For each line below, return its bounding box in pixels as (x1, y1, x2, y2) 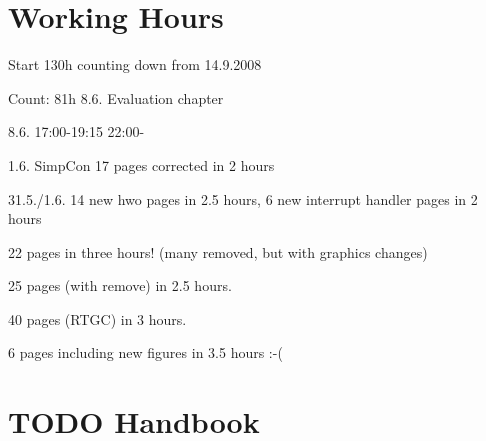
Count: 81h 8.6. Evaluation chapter (8, 87, 224, 108)
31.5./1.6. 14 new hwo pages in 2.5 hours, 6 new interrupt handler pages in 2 (8, 188, 478, 209)
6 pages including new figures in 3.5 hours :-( (8, 342, 283, 363)
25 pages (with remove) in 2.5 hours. (8, 275, 232, 296)
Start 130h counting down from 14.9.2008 (8, 54, 262, 75)
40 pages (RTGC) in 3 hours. (8, 308, 187, 329)
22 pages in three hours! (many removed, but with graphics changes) (8, 241, 428, 262)
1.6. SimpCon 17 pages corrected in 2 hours (8, 154, 275, 175)
